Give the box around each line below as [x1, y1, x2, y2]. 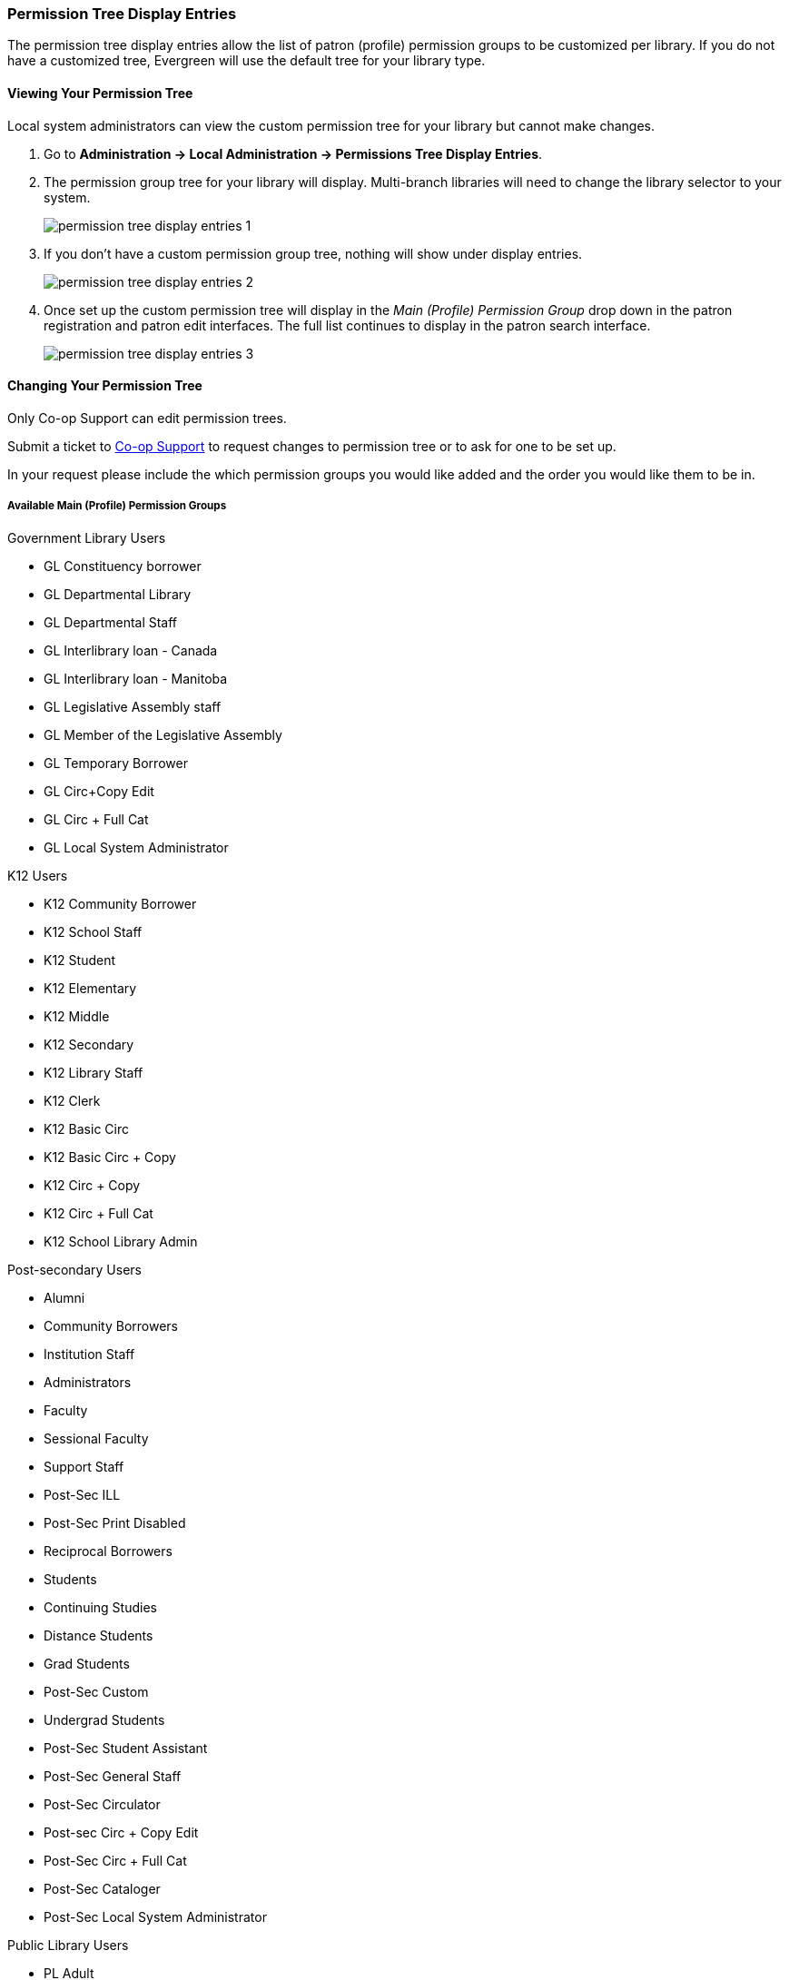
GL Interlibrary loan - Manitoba [44, 670, 228, 686]
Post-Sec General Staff [44, 1768, 182, 1784]
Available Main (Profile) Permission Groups [7, 499, 227, 513]
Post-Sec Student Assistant [44, 1739, 208, 1756]
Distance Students [44, 1627, 153, 1643]
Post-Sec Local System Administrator [44, 1908, 267, 1925]
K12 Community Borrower [44, 895, 197, 911]
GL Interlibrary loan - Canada [44, 642, 218, 658]
